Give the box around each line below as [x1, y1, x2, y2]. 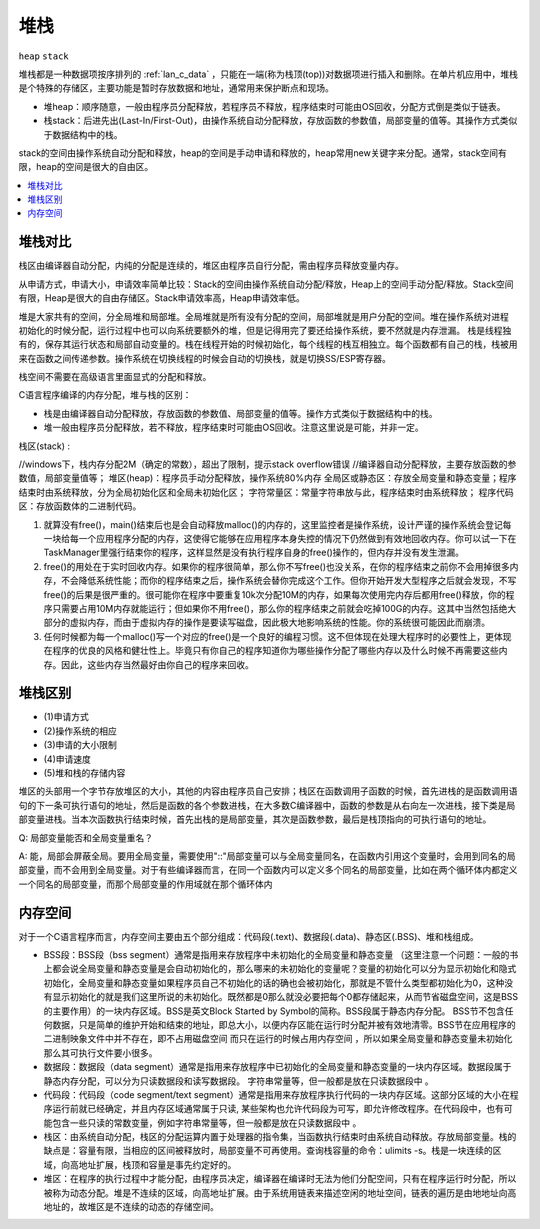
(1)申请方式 [43, 711, 89, 723]
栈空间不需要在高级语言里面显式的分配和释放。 [18, 371, 212, 383]
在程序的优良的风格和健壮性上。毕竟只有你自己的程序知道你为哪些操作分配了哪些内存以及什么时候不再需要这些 [43, 645, 499, 657]
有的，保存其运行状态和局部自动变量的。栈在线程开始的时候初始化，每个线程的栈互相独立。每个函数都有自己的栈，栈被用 [18, 338, 518, 350]
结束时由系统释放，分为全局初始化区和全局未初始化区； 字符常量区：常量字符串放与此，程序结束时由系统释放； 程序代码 [18, 486, 514, 498]
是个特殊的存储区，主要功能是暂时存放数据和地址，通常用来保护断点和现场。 [18, 82, 334, 94]
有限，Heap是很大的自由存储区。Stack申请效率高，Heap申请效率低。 [18, 292, 305, 304]
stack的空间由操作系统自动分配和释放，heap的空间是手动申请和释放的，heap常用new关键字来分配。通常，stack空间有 [18, 146, 507, 159]
